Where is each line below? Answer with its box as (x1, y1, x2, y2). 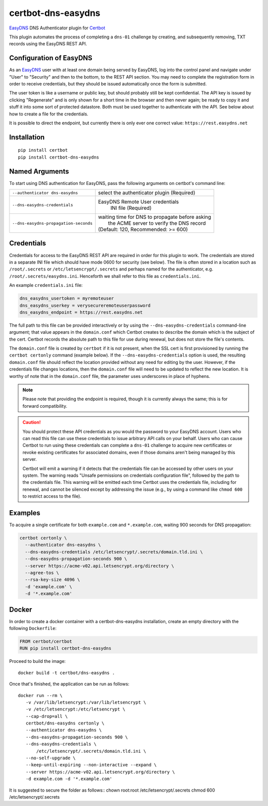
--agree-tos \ (25, 570, 60, 575)
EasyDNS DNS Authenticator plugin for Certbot (9, 25, 105, 31)
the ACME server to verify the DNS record (108, 220, 206, 227)
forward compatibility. (22, 403, 67, 409)
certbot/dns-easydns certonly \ (25, 720, 105, 726)
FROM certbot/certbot (19, 638, 72, 644)
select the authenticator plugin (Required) (98, 189, 196, 196)
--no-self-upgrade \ (25, 755, 76, 761)
